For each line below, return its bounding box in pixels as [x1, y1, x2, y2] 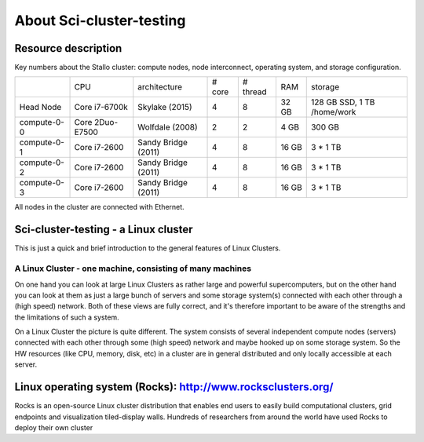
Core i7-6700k [74, 102, 129, 113]
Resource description [14, 42, 122, 55]
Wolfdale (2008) [137, 122, 198, 133]
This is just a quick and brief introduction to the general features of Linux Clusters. [14, 243, 281, 253]
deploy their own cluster [14, 422, 93, 432]
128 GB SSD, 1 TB [310, 97, 375, 108]
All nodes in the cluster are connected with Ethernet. [14, 203, 185, 212]
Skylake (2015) [137, 102, 192, 113]
